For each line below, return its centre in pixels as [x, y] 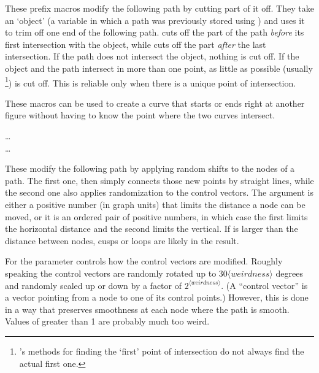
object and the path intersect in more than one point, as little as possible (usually [159, 68]
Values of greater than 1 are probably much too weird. [107, 321]
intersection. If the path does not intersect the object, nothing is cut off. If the [152, 56]
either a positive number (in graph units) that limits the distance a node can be [155, 204]
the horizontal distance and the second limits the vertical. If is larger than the [152, 229]
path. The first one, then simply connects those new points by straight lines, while [159, 180]
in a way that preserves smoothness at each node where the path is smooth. [147, 309]
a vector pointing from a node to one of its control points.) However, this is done [157, 297]
